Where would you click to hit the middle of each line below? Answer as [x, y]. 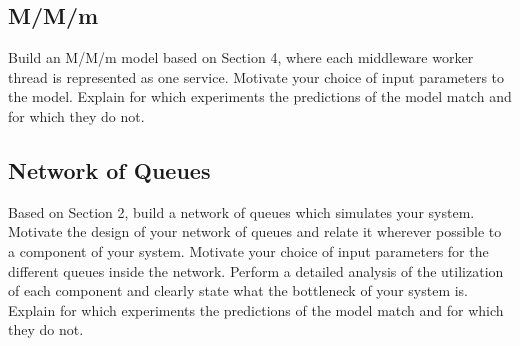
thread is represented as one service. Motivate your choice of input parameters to [256, 76]
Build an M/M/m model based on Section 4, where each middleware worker [241, 57]
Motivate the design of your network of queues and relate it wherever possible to [255, 231]
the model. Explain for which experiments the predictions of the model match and [260, 96]
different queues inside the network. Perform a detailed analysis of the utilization [256, 270]
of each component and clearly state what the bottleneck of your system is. [238, 290]
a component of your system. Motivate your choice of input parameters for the [248, 250]
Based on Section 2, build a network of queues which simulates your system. [241, 211]
